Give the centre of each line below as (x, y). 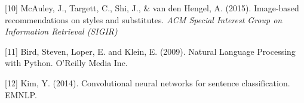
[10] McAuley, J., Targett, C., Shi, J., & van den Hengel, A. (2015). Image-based (152, 8)
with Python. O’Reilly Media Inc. (66, 63)
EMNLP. (21, 94)
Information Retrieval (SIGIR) (61, 31)
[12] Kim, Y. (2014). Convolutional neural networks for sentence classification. (148, 82)
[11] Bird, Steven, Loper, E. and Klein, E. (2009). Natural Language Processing (150, 51)
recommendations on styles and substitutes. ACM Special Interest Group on (144, 19)
